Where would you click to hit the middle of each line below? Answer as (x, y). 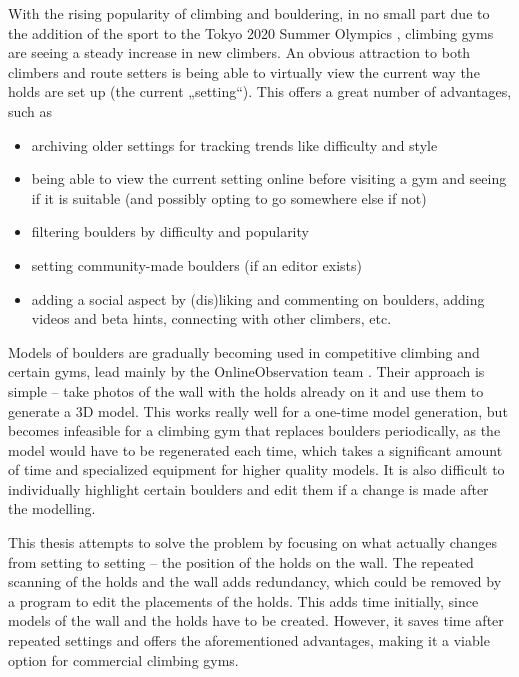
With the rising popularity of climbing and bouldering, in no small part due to (249, 13)
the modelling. (52, 508)
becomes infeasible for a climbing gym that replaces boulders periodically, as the (254, 430)
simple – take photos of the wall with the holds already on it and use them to (246, 390)
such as (30, 110)
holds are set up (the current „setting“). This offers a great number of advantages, (260, 91)
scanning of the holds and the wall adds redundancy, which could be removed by (255, 581)
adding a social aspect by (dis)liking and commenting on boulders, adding (258, 298)
